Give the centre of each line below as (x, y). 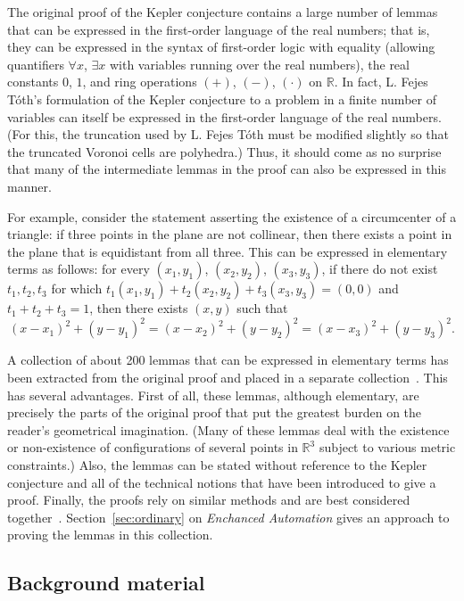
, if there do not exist (380, 269)
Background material (106, 583)
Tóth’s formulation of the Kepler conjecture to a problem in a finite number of (222, 99)
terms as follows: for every (79, 269)
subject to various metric (387, 447)
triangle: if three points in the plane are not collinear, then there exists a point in (230, 234)
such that (262, 308)
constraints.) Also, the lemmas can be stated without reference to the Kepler (217, 464)
